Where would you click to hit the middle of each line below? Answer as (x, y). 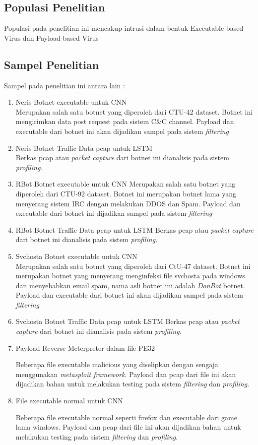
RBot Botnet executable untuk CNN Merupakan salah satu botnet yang (126, 184)
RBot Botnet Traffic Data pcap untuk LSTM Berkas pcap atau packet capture (135, 229)
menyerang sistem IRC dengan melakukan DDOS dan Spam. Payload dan (128, 203)
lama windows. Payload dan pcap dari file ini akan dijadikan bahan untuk (128, 427)
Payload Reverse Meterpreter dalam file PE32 (85, 348)
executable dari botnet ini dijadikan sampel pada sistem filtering (114, 213)
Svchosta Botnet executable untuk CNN (76, 256)
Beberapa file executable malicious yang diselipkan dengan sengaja (117, 364)
